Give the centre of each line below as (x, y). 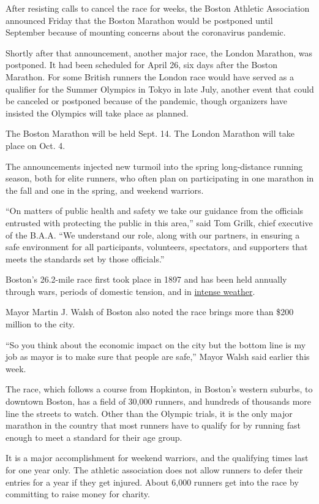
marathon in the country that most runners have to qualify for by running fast (153, 425)
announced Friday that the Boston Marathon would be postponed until (139, 20)
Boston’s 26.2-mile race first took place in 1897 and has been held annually (146, 279)
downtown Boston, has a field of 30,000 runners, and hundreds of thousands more (159, 401)
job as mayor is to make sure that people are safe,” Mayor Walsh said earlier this (158, 357)
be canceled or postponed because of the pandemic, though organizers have (147, 101)
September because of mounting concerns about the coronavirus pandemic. (146, 32)
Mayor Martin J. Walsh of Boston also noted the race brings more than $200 (150, 312)
